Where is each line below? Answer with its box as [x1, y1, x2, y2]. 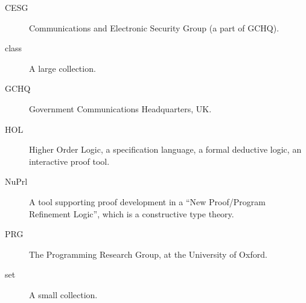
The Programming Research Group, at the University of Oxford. [29, 247, 267, 260]
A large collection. [29, 62, 96, 74]
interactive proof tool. [29, 155, 110, 167]
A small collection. [29, 288, 98, 301]
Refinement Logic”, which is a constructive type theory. [29, 207, 234, 220]
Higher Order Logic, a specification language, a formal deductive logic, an [29, 143, 302, 156]
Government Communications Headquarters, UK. [29, 102, 212, 115]
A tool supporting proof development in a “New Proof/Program [29, 195, 266, 208]
